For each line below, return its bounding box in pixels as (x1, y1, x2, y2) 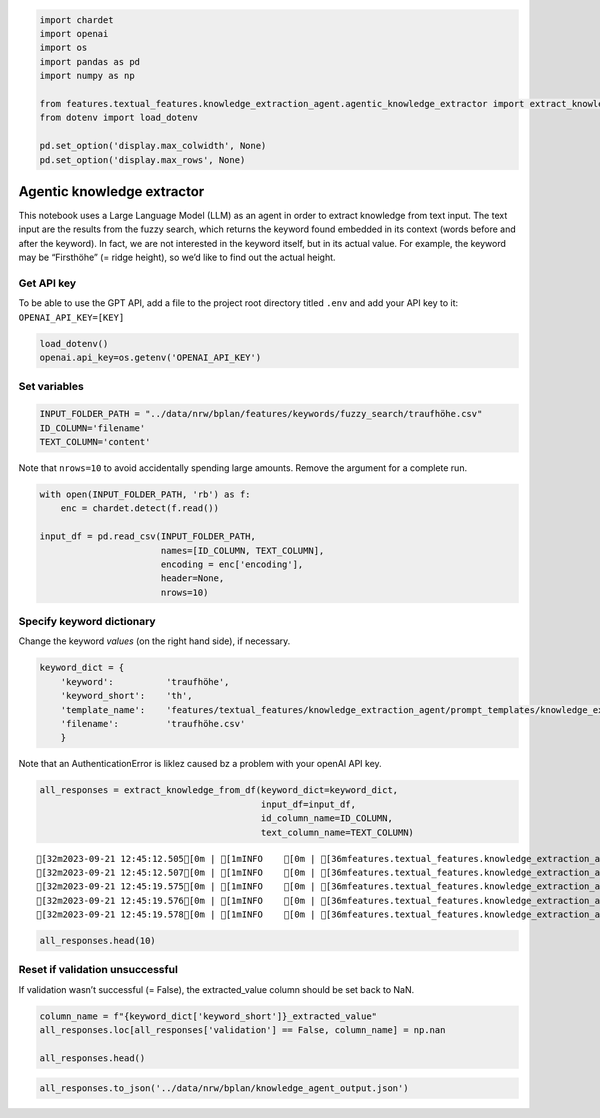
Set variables (18, 380, 84, 394)
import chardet (39, 14, 114, 25)
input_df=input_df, (260, 798, 357, 810)
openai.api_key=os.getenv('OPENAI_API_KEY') (39, 352, 262, 364)
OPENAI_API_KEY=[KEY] (18, 311, 125, 323)
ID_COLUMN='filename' (39, 422, 146, 434)
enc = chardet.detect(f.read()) (60, 503, 220, 514)
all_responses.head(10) (39, 935, 157, 947)
